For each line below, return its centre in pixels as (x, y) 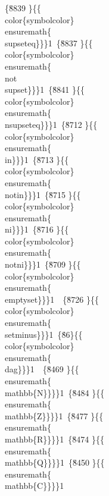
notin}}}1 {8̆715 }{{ (43, 194)
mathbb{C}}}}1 (35, 486)
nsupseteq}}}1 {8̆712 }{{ (51, 124)
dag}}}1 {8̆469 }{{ (42, 369)
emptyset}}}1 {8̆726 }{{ (52, 299)
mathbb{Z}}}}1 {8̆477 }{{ (54, 415)
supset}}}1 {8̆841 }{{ (45, 90)
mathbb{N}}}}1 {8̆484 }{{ (55, 392)
